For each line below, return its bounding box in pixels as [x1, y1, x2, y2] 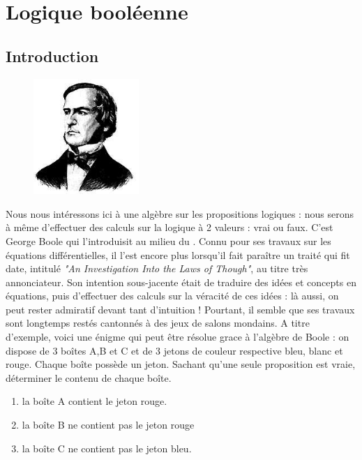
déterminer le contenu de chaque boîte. [6, 370, 172, 385]
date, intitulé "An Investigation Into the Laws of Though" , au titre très [6, 261, 308, 276]
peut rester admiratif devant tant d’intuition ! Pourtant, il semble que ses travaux [6, 302, 355, 316]
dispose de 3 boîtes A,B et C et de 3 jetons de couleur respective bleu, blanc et [6, 343, 343, 357]
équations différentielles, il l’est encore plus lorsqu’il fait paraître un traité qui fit [6, 247, 350, 262]
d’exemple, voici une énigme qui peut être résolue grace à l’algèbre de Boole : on [6, 329, 349, 344]
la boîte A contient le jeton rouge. [22, 394, 167, 408]
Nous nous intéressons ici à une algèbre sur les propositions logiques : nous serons [6, 206, 354, 221]
